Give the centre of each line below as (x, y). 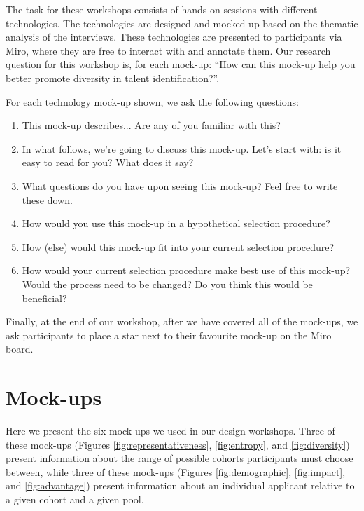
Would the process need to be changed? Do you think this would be (167, 284)
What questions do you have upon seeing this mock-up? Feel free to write (180, 185)
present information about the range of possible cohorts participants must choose (180, 458)
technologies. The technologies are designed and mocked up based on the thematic (182, 23)
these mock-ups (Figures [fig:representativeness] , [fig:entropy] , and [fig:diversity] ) (178, 444)
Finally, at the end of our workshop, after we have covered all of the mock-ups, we (182, 321)
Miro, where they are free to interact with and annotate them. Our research (168, 50)
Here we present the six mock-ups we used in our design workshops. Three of (170, 430)
